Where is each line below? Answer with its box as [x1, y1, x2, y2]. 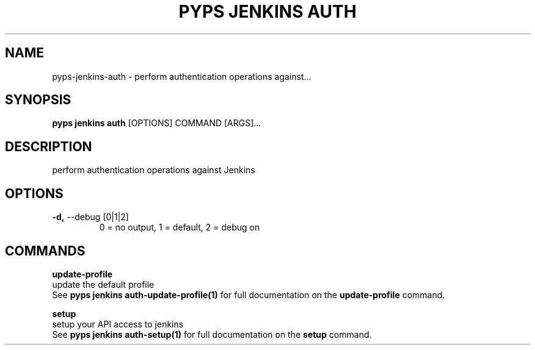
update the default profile [52, 279, 155, 290]
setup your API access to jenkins [52, 318, 184, 329]
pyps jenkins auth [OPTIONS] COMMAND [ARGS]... [52, 118, 261, 129]
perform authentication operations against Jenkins [52, 165, 255, 176]
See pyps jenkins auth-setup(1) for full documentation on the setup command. [52, 329, 372, 340]
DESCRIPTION [5, 138, 92, 154]
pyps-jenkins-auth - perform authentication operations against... [52, 71, 311, 82]
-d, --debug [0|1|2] [52, 212, 129, 223]
